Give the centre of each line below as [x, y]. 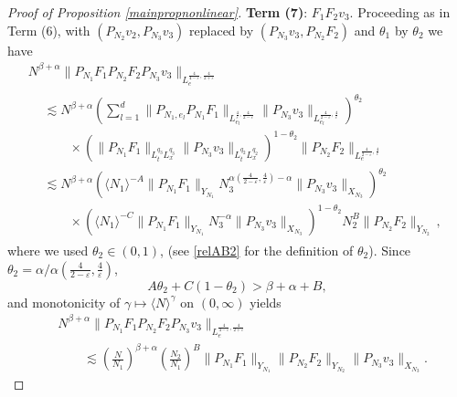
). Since [390, 251]
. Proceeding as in [400, 12]
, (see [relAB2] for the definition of [257, 251]
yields [266, 302]
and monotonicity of [64, 302]
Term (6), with [49, 30]
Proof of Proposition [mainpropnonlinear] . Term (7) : [158, 12]
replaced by [222, 30]
